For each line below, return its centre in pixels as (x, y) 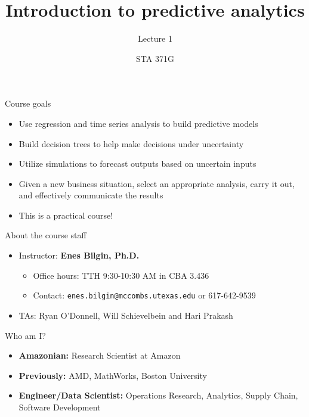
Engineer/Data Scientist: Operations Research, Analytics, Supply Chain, (158, 395)
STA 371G (155, 58)
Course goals (28, 103)
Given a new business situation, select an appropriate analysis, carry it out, (157, 183)
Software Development (60, 407)
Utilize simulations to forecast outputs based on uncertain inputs (137, 164)
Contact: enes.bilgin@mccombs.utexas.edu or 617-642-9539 (144, 295)
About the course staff (46, 235)
